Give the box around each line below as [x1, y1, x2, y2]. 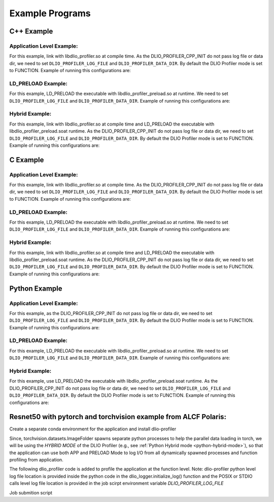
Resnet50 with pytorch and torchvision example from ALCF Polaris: [9, 413, 227, 421]
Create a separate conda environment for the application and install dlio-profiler [9, 426, 177, 432]
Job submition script [9, 489, 53, 495]
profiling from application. [9, 456, 63, 462]
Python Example [9, 284, 63, 293]
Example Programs [9, 8, 91, 19]
